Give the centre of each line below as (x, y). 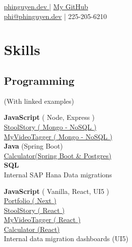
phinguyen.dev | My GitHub (46, 6)
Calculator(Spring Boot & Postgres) (58, 155)
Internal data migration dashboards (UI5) (66, 238)
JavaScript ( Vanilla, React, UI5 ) (57, 191)
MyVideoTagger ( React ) (42, 219)
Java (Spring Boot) (33, 146)
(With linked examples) (39, 101)
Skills (22, 49)
